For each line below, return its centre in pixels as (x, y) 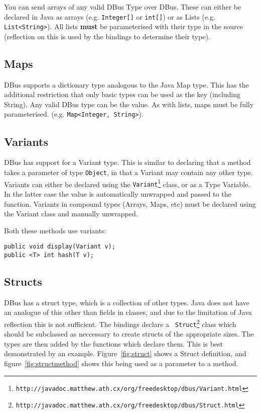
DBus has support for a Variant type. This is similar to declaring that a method (127, 162)
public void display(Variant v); (60, 247)
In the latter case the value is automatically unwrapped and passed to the (118, 193)
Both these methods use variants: (55, 230)
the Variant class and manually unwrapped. (71, 214)
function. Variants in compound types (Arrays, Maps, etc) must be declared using (130, 203)
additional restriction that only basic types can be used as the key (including (122, 94)
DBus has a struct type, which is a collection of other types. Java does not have (127, 302)
